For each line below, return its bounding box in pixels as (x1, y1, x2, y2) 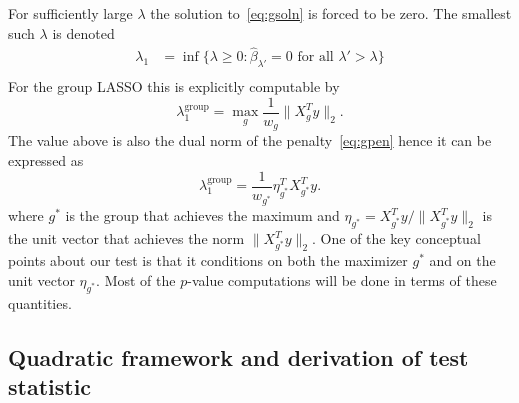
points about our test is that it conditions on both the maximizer (8, 250, 408, 271)
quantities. (8, 292, 72, 313)
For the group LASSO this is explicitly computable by (8, 76, 340, 97)
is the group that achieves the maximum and (65, 205, 340, 226)
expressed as (8, 149, 84, 170)
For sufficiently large (8, 3, 133, 23)
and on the (429, 250, 496, 271)
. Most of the (96, 270, 176, 291)
